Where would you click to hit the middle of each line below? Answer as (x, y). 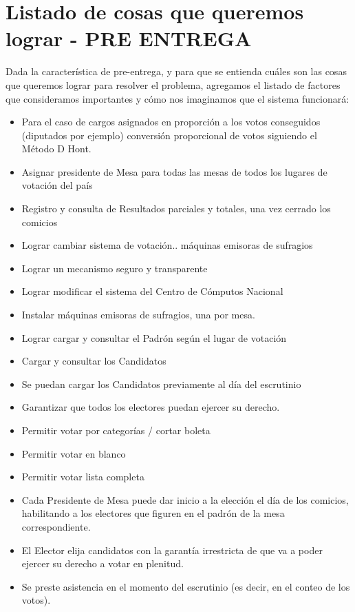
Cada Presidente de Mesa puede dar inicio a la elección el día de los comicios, (185, 499)
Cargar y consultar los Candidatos (94, 361)
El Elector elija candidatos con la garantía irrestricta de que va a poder (172, 550)
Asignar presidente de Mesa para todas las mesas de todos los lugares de (174, 171)
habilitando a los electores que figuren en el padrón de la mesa (153, 513)
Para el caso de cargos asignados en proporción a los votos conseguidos (171, 122)
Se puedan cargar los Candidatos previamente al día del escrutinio (161, 384)
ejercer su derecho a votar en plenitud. (103, 563)
